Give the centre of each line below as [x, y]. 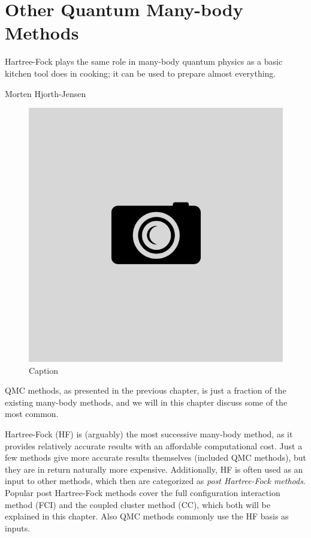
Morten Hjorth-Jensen [46, 93]
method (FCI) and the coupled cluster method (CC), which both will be [138, 504]
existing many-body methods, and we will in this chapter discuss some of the [146, 402]
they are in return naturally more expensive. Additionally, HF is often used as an [154, 469]
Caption [44, 370]
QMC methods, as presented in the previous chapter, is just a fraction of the [146, 390]
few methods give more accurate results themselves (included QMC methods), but [155, 457]
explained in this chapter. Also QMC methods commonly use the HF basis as [147, 516]
